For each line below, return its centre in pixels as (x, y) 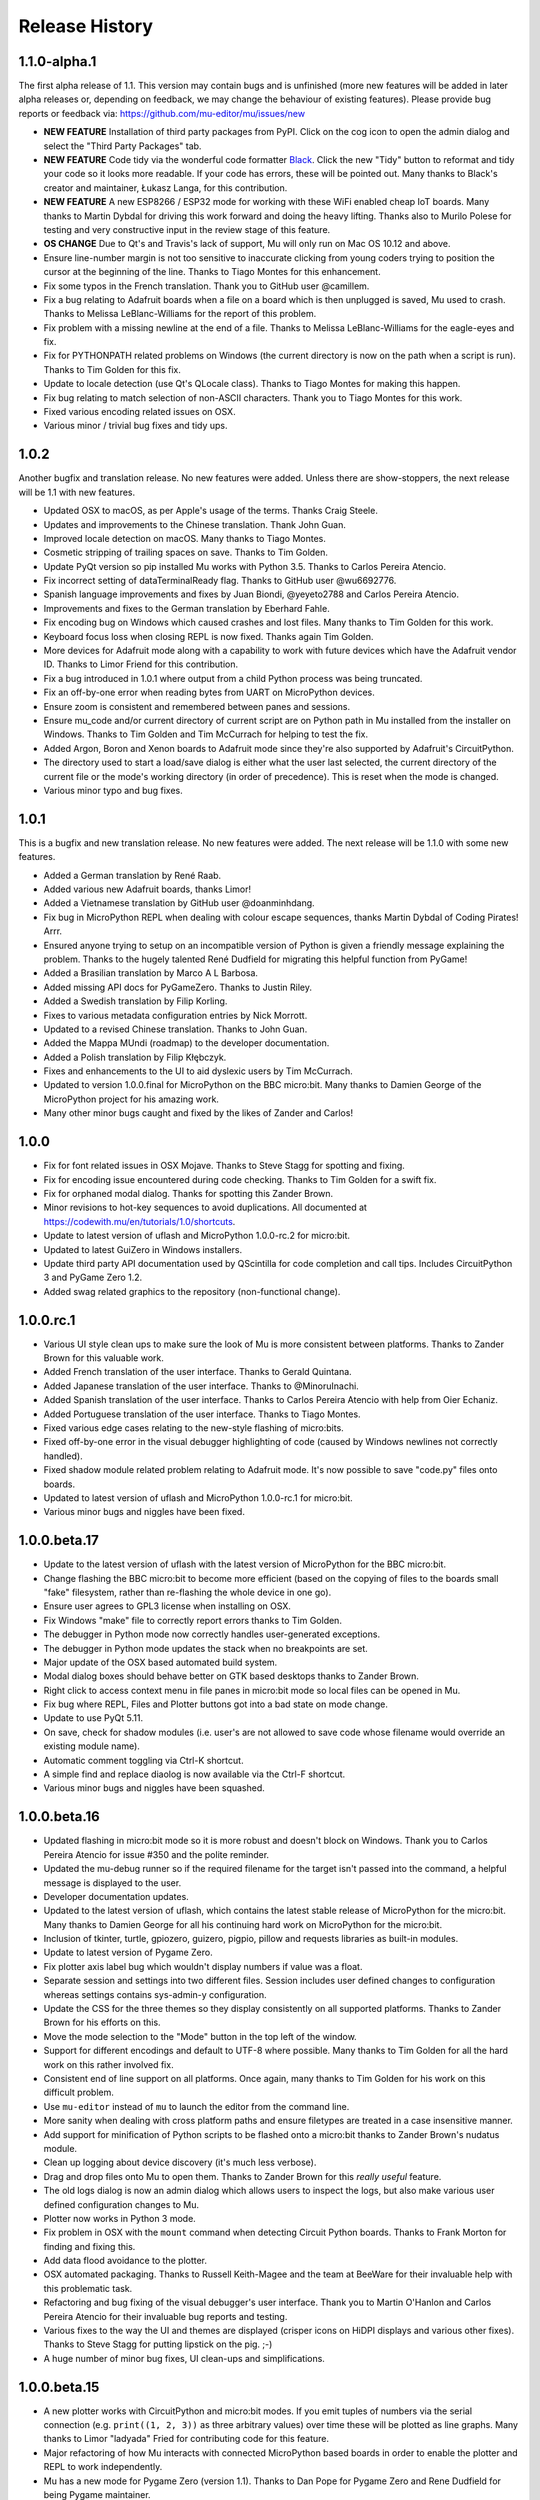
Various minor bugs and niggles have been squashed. (154, 1788)
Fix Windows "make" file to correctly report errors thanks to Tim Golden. (192, 1620)
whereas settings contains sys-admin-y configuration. (155, 1994)
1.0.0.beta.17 (59, 1540)
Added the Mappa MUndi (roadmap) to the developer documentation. (186, 1043)
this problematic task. (88, 2288)
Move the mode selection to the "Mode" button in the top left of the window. (200, 2036)
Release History (86, 26)
